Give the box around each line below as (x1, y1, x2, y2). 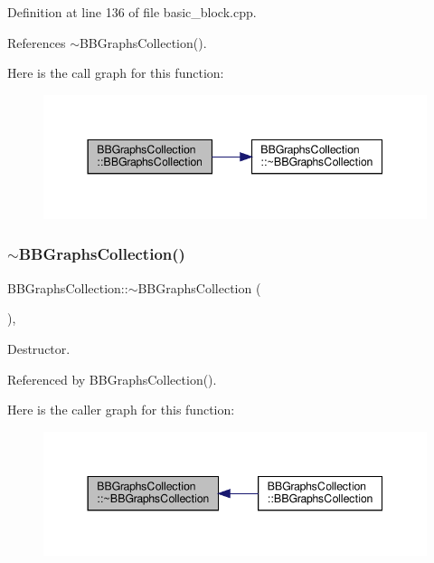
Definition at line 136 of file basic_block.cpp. (7, 3, 257, 21)
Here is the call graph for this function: (7, 63, 224, 82)
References (7, 33, 66, 52)
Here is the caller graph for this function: (7, 400, 235, 419)
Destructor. (7, 339, 71, 358)
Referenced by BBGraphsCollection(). (7, 369, 217, 388)
